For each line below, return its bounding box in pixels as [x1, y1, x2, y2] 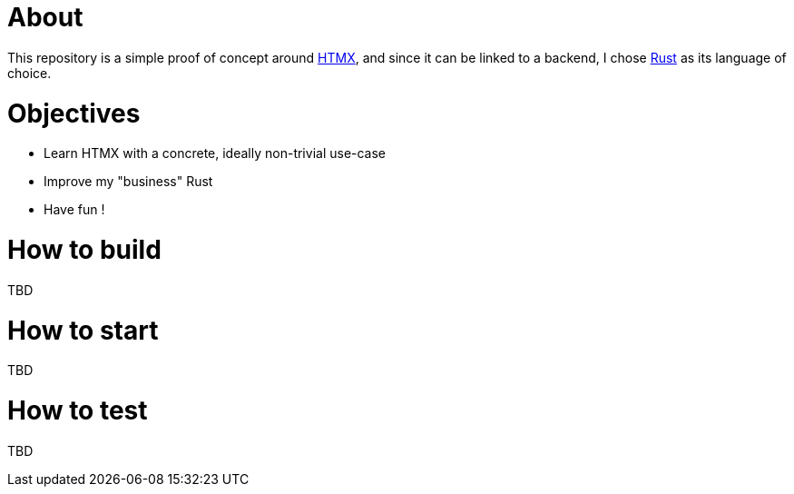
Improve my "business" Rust [44, 173, 213, 190]
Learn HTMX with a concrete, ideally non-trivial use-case [44, 145, 387, 162]
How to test [7, 395, 148, 426]
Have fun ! [44, 202, 105, 218]
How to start [7, 314, 159, 346]
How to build [7, 234, 162, 265]
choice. [7, 64, 52, 81]
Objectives [7, 97, 141, 129]
